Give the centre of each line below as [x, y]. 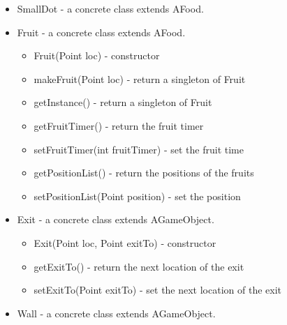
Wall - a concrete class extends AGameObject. [116, 313]
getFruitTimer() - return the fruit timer [119, 125]
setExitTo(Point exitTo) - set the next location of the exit [158, 290]
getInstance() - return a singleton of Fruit [123, 102]
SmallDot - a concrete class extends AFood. [110, 8]
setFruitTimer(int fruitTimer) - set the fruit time [139, 149]
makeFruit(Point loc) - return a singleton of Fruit [140, 78]
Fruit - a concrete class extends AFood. [101, 32]
